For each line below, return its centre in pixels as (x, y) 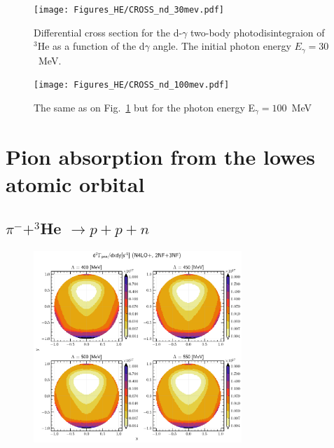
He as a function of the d (91, 46)
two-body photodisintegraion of (258, 32)
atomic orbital (75, 183)
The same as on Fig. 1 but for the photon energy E (145, 107)
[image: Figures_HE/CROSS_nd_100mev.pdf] (132, 85)
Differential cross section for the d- (108, 32)
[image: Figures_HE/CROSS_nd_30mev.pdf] (129, 10)
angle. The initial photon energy (222, 46)
